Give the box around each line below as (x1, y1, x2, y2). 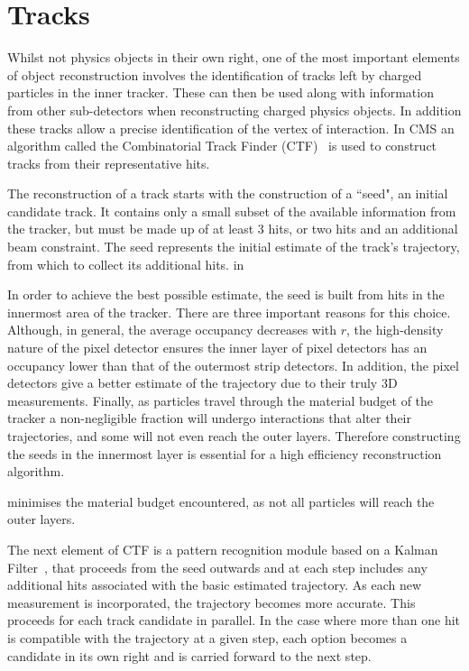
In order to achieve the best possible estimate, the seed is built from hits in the (7, 285, 445, 304)
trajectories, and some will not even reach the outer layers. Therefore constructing (7, 427, 461, 445)
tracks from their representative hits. (7, 153, 210, 172)
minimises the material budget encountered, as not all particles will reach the (7, 492, 435, 510)
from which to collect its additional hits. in (7, 254, 244, 273)
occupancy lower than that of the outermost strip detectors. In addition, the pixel (7, 355, 459, 374)
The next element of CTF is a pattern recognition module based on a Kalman (7, 539, 438, 558)
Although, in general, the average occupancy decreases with (7, 320, 337, 339)
